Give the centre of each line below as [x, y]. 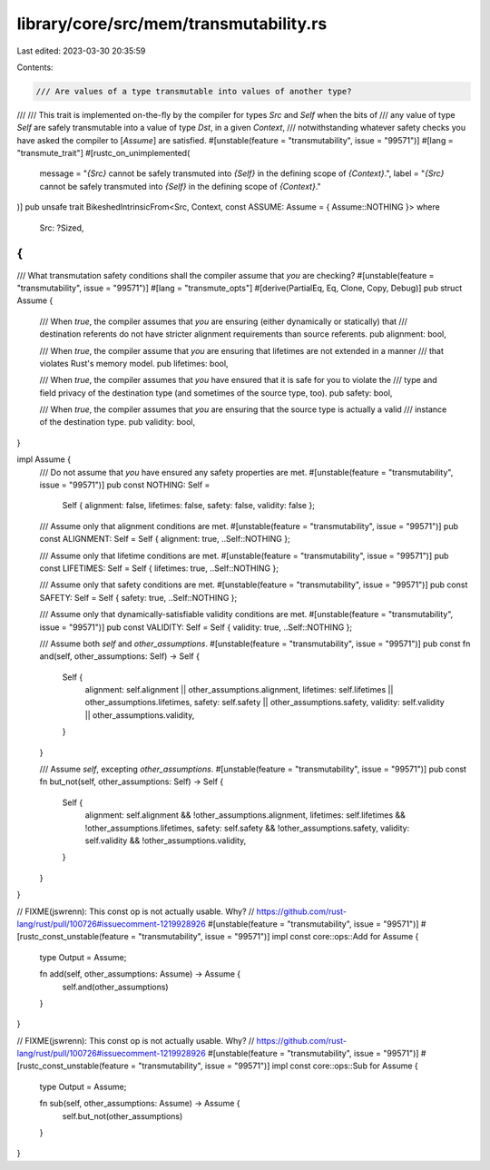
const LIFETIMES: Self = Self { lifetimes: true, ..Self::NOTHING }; [159, 568]
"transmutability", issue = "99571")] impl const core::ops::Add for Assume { [278, 937]
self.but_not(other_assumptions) [122, 1116]
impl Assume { [44, 459]
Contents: [35, 67]
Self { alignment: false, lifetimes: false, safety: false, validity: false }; [188, 506]
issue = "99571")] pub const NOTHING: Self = [125, 485]
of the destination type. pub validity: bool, [117, 422]
